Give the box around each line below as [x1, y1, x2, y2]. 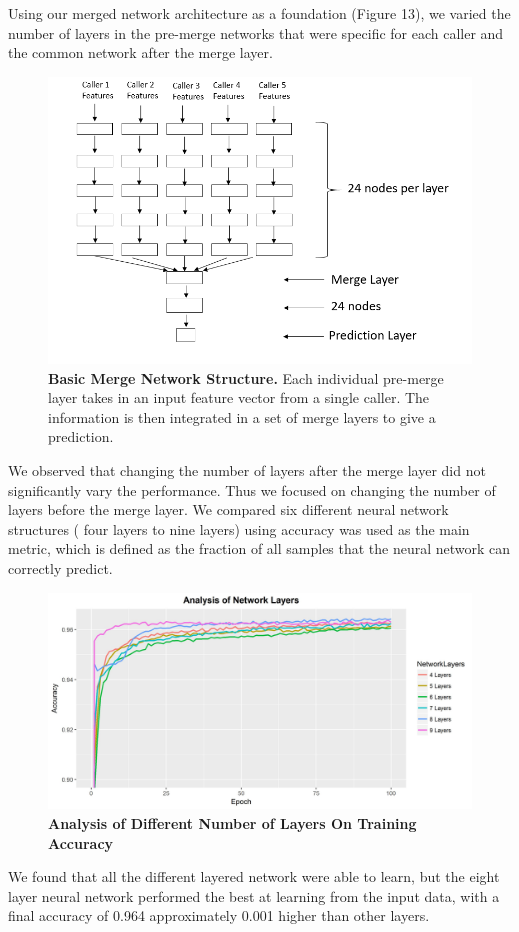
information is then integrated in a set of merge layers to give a [48, 406, 436, 427]
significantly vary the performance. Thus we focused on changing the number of [8, 479, 496, 500]
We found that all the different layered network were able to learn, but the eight [8, 866, 500, 887]
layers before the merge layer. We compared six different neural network [8, 499, 449, 520]
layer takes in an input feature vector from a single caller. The [48, 387, 430, 408]
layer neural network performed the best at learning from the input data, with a [8, 885, 500, 906]
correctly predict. [8, 557, 113, 578]
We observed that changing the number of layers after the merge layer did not [8, 459, 486, 480]
